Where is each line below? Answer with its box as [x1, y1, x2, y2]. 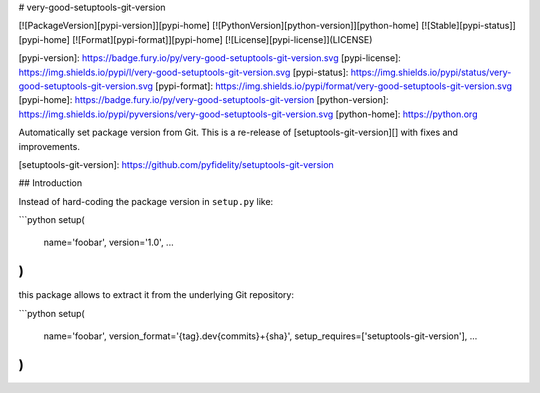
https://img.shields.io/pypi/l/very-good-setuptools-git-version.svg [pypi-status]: [18, 66, 349, 78]
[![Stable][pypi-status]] [421, 20, 517, 32]
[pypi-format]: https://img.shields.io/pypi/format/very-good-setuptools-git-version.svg [155, 80, 513, 92]
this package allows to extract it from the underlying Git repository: [18, 289, 295, 301]
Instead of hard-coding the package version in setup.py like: [18, 195, 274, 207]
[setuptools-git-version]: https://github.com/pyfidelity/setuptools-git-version [18, 158, 334, 170]
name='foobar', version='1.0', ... [43, 236, 174, 249]
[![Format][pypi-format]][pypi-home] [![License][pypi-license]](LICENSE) [71, 33, 373, 45]
